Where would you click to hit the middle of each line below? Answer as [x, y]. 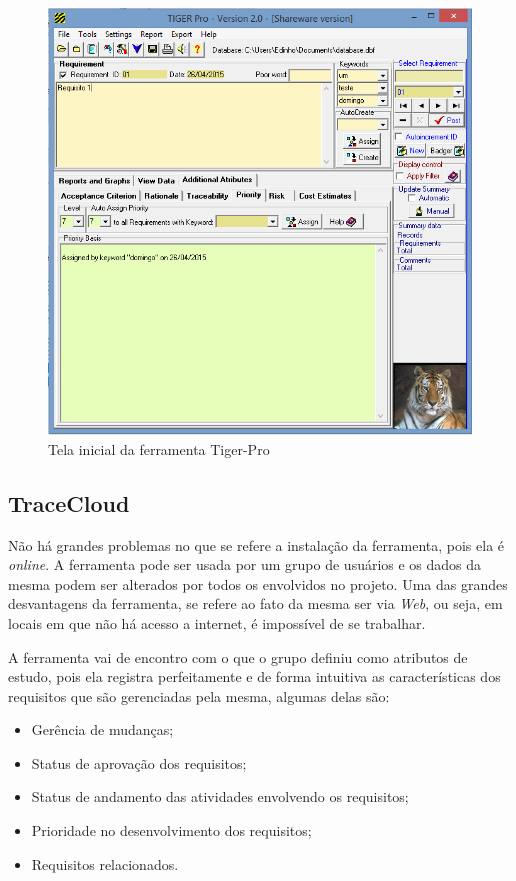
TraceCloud [69, 502]
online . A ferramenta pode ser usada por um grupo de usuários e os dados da [245, 564]
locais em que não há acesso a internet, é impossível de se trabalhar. [217, 622]
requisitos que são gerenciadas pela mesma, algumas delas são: [199, 695]
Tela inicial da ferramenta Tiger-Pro [159, 448]
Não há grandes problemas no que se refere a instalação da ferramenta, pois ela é [256, 544]
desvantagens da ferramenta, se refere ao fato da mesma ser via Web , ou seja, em [255, 603]
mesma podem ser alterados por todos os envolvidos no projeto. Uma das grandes [258, 583]
